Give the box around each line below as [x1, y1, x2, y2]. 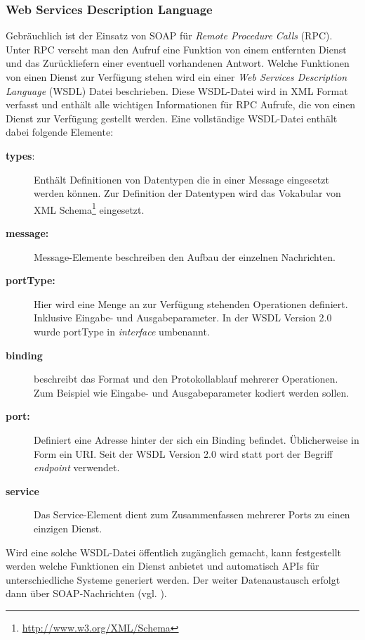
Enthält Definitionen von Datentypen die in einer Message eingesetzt [34, 172, 329, 186]
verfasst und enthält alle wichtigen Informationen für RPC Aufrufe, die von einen [6, 97, 356, 112]
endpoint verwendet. [34, 460, 120, 475]
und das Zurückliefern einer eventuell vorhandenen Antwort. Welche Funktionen [6, 56, 350, 70]
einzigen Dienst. [34, 520, 102, 535]
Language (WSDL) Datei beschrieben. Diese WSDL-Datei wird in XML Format [6, 83, 348, 98]
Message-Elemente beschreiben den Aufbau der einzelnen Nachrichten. [34, 249, 336, 264]
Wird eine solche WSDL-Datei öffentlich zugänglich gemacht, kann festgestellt [6, 544, 341, 559]
